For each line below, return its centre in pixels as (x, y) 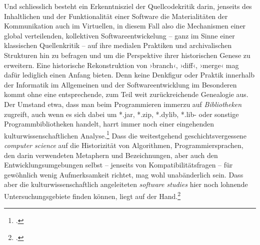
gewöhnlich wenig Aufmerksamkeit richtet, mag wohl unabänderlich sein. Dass (124, 174)
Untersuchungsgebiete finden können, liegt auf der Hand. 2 (92, 195)
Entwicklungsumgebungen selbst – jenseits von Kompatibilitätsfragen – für (118, 165)
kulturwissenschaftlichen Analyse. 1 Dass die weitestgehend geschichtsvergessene (125, 134)
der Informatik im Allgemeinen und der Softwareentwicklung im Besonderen (120, 84)
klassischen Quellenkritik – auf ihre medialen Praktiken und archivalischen (118, 45)
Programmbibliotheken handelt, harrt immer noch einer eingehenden (109, 124)
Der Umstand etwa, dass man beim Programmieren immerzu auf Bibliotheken (123, 104)
